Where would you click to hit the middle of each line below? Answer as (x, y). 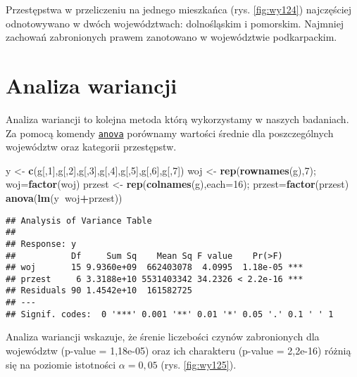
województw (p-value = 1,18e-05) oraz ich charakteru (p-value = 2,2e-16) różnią (178, 351)
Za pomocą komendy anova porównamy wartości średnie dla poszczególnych (170, 133)
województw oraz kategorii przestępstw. (91, 147)
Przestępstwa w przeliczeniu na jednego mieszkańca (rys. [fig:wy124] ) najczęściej (179, 9)
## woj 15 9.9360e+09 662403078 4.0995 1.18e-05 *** (155, 268)
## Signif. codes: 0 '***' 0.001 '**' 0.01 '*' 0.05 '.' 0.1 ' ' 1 (170, 314)
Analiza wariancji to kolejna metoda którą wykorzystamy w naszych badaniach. (177, 119)
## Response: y (41, 244)
